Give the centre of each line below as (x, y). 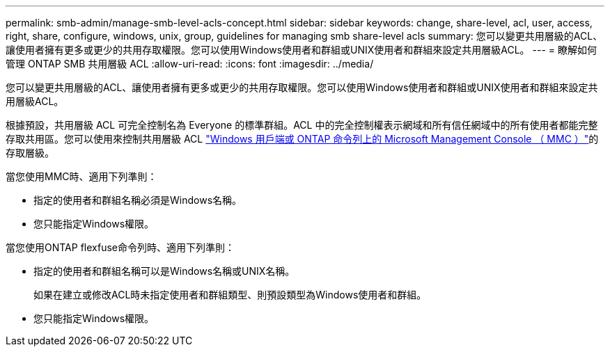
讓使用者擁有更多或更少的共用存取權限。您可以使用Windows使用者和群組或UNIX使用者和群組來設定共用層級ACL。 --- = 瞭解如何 (302, 50)
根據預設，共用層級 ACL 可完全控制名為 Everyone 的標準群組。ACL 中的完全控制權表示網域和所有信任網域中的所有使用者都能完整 (302, 125)
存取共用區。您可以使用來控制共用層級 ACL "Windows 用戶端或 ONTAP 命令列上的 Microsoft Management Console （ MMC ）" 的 (302, 139)
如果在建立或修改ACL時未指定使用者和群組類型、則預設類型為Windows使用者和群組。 (230, 295)
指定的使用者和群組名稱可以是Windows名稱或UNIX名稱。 (164, 271)
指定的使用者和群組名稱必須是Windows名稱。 (138, 200)
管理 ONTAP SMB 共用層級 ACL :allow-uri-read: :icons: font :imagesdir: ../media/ (190, 64)
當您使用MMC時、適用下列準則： (81, 176)
